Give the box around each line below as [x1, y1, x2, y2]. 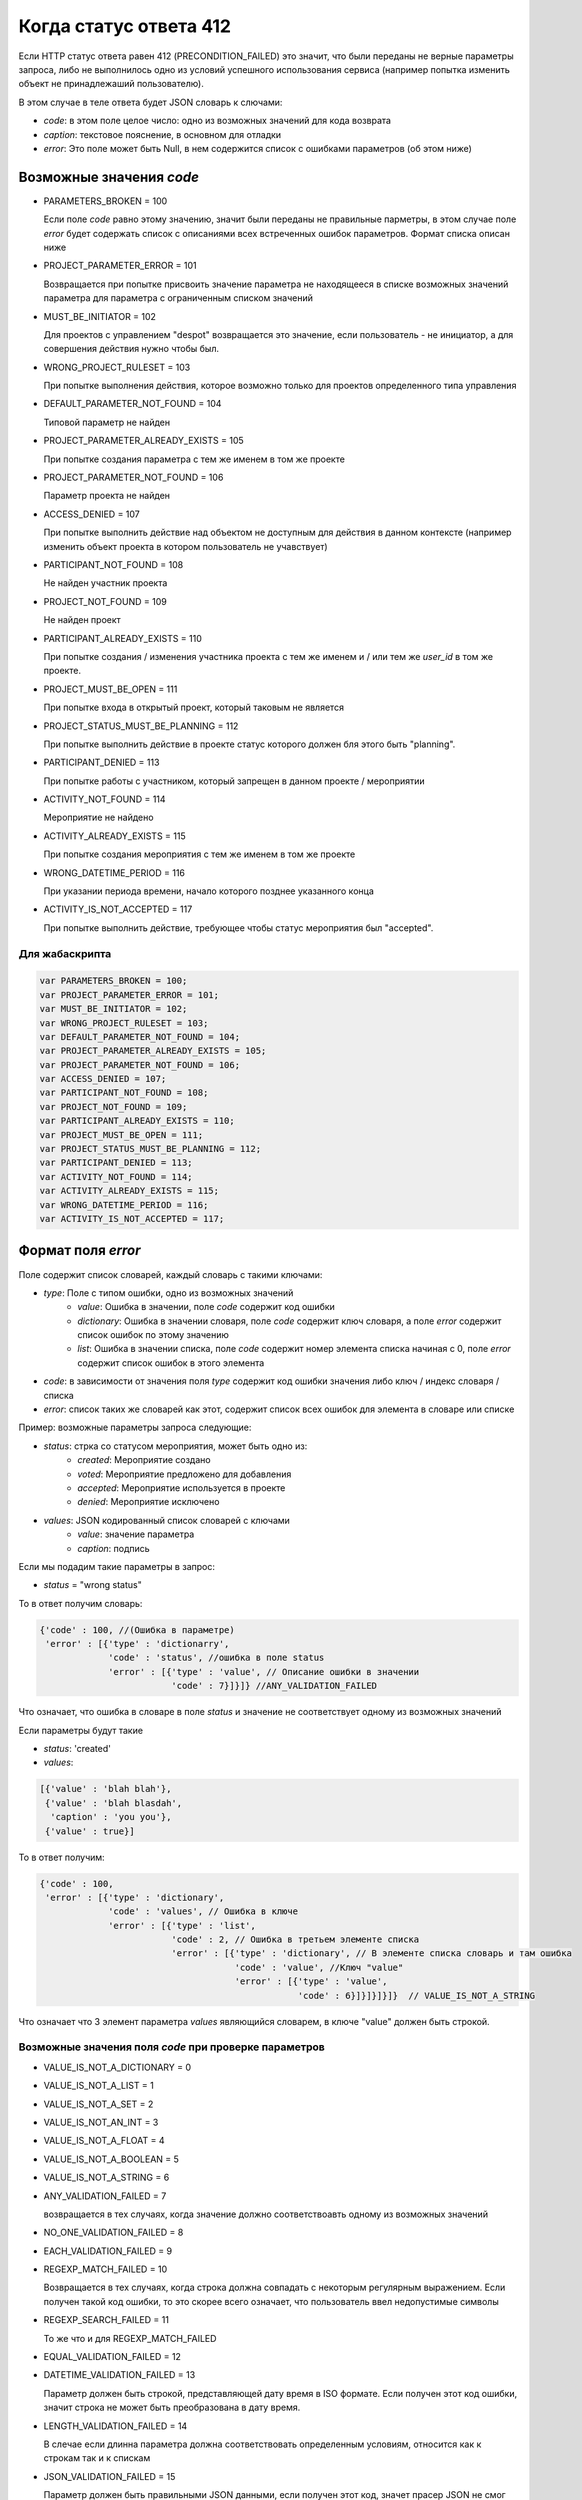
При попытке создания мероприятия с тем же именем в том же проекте [43, 848, 356, 860]
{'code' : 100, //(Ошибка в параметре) [39, 1624, 235, 1635]
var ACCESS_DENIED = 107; [39, 1073, 167, 1085]
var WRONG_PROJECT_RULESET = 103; [39, 1017, 209, 1029]
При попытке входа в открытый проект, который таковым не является [43, 701, 345, 714]
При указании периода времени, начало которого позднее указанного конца [43, 885, 374, 897]
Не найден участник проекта [43, 577, 168, 589]
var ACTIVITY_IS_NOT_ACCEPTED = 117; [39, 1213, 225, 1224]
